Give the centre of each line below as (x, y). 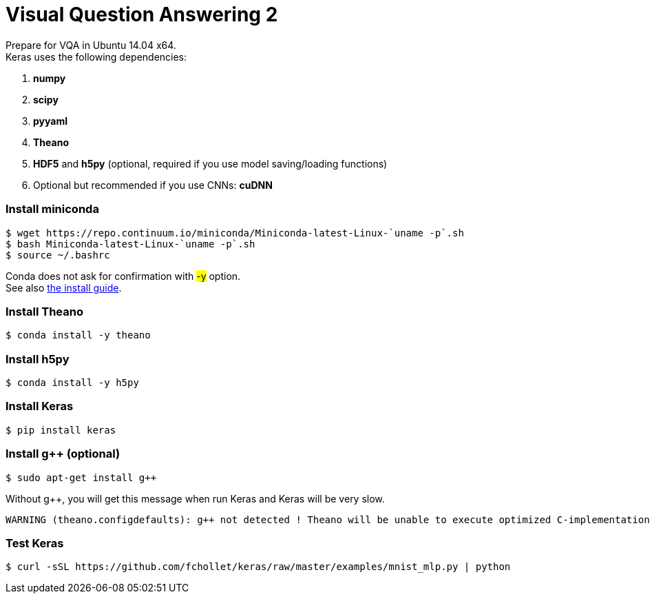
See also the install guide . (64, 287)
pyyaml (50, 121)
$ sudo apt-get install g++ (81, 477)
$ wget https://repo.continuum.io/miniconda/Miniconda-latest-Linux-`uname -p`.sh (235, 233)
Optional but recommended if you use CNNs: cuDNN (153, 185)
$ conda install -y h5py (72, 383)
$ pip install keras (61, 430)
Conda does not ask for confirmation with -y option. (123, 276)
